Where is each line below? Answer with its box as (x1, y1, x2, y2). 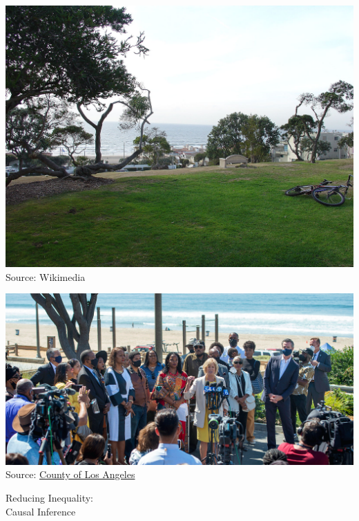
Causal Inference (6, 504, 76, 518)
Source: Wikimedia (6, 269, 86, 284)
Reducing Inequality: (6, 490, 93, 504)
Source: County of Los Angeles (6, 467, 135, 482)
